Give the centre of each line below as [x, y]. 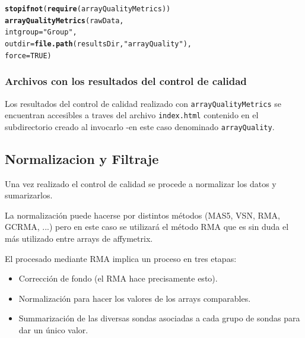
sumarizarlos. [29, 195]
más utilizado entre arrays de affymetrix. [79, 239]
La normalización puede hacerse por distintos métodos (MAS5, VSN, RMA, [142, 215]
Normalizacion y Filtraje [82, 158]
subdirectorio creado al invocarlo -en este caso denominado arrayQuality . [140, 126]
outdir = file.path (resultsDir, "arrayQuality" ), [99, 44]
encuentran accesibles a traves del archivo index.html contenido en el [132, 115]
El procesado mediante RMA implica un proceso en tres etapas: [121, 258]
